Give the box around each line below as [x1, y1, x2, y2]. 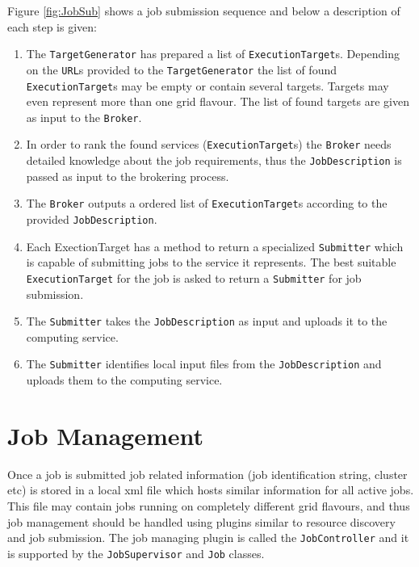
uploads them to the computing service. [26, 372, 223, 388]
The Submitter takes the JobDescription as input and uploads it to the [26, 313, 388, 330]
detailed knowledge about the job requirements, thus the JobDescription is [26, 152, 402, 169]
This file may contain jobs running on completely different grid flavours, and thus [7, 497, 410, 514]
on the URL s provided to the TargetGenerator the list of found [26, 61, 337, 78]
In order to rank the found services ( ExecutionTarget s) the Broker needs [26, 136, 392, 153]
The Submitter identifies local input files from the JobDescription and [26, 355, 382, 372]
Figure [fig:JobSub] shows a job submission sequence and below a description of [7, 2, 400, 19]
